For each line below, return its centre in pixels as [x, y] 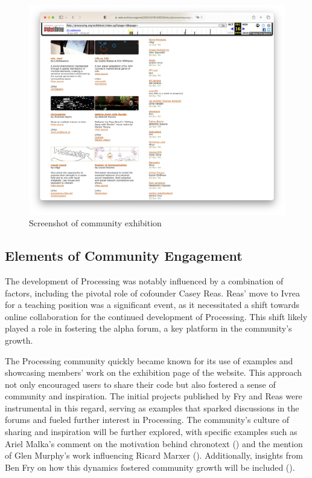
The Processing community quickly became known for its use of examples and [149, 360]
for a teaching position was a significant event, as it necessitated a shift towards [152, 305]
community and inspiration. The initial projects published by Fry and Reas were [154, 396]
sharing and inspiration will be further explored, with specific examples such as [151, 432]
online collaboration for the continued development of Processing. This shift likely [156, 316]
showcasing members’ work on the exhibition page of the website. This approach [154, 372]
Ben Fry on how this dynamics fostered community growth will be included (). [150, 467]
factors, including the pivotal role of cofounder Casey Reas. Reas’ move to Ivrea [152, 293]
